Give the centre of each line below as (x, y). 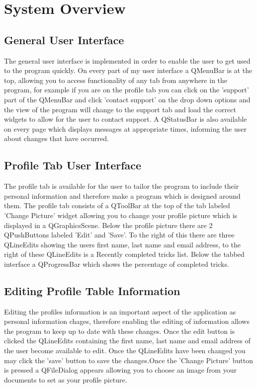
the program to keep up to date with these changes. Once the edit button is (120, 331)
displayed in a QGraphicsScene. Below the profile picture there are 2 (108, 225)
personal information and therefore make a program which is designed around (122, 195)
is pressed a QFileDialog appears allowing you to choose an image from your (120, 370)
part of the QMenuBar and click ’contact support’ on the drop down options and (127, 99)
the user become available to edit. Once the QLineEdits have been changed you (125, 350)
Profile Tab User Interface (73, 165)
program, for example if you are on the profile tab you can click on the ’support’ (127, 90)
